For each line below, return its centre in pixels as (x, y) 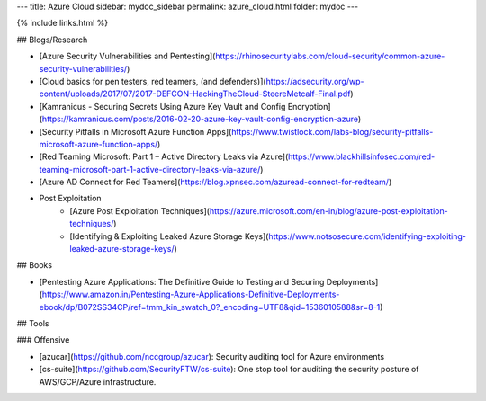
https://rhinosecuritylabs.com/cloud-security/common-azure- (330, 56)
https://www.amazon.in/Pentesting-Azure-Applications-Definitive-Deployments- (191, 294)
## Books (35, 265)
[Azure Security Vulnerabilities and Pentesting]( (127, 56)
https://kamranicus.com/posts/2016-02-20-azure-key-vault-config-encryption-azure (200, 119)
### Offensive (43, 340)
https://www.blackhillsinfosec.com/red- (362, 156)
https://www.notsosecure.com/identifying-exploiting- (368, 236)
